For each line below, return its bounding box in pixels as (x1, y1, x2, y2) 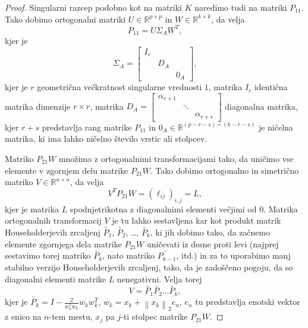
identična (254, 81, 288, 93)
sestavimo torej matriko (5, 249, 91, 262)
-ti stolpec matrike (121, 310, 188, 323)
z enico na (5, 310, 42, 323)
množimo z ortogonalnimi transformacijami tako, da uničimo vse (58, 152, 294, 164)
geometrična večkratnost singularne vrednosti (37, 81, 202, 93)
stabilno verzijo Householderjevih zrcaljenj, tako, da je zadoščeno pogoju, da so (5, 260, 293, 273)
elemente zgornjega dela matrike (5, 237, 122, 250)
